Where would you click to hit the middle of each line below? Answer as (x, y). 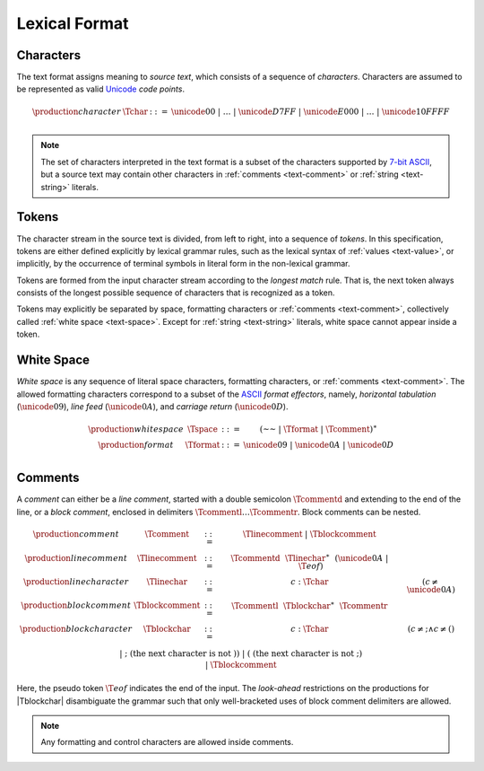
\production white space (136, 429)
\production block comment (76, 605)
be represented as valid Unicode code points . (101, 89)
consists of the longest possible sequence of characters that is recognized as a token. (176, 293)
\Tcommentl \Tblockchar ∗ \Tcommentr (310, 605)
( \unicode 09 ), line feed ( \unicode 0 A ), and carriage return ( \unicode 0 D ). (152, 406)
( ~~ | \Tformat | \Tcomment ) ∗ (319, 429)
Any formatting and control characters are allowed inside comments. (167, 742)
